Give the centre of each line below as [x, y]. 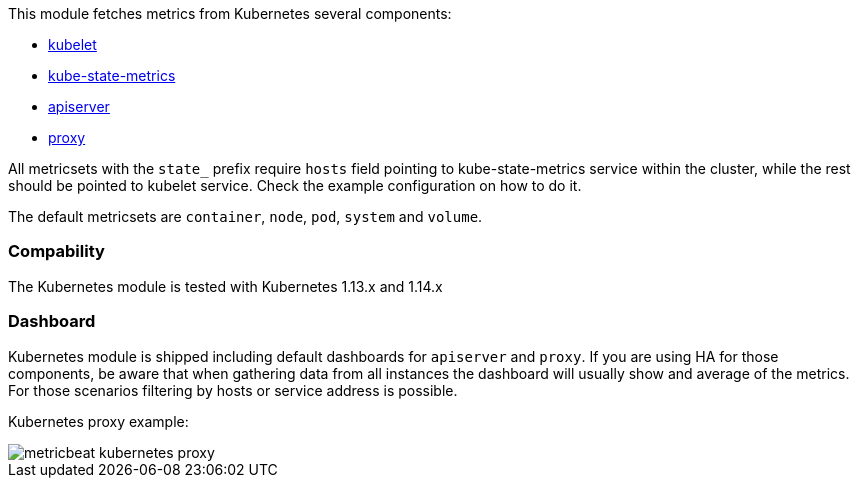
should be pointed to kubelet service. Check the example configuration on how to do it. [295, 185]
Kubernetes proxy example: [98, 421]
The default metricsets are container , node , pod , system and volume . [245, 216]
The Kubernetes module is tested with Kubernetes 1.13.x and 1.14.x [225, 286]
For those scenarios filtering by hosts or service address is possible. [233, 390]
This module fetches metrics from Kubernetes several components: [230, 13]
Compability [56, 251]
